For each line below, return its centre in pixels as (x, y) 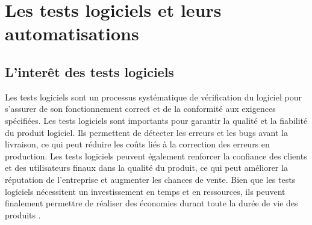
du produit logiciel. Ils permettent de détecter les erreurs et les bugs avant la (146, 132)
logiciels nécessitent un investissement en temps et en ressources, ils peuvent (145, 191)
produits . (23, 214)
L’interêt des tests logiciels (89, 71)
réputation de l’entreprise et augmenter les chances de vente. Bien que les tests (150, 179)
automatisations (72, 33)
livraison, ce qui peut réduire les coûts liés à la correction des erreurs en (137, 144)
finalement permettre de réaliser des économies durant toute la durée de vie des (151, 203)
